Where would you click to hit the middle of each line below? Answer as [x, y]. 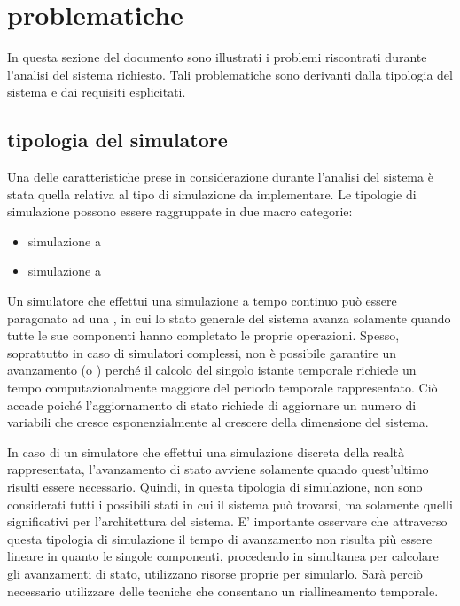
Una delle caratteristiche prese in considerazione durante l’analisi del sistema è [220, 177]
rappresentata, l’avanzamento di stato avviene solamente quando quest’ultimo [218, 469]
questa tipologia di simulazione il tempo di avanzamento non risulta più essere [220, 538]
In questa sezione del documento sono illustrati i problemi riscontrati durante [217, 57]
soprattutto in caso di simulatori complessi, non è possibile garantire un [202, 352]
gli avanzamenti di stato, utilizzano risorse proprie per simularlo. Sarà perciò [215, 573]
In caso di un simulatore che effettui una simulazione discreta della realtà [206, 451]
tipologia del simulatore [117, 140]
